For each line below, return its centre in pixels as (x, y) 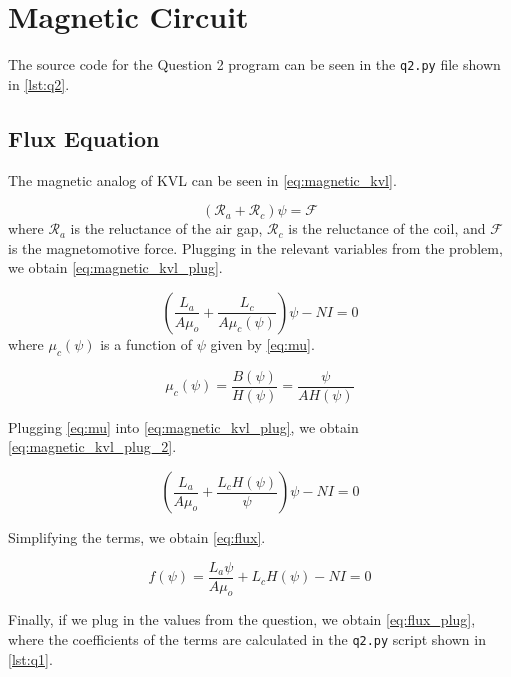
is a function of (146, 343)
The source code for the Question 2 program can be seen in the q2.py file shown (254, 64)
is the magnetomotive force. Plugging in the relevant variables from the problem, (255, 247)
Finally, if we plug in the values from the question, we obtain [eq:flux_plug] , (242, 619)
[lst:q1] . (30, 658)
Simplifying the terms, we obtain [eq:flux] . (137, 537)
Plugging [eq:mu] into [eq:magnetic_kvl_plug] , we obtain (183, 426)
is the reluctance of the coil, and (387, 228)
